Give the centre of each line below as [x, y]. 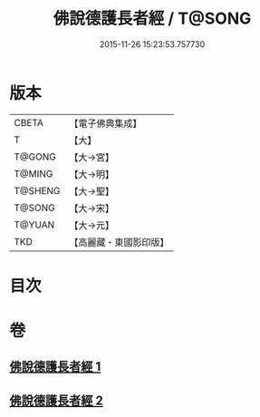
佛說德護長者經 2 [57, 400]
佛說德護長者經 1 [55, 367]
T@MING [34, 173]
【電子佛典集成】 [106, 123]
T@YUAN [34, 225]
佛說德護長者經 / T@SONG [152, 19]
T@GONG [35, 157]
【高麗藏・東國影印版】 [119, 242]
